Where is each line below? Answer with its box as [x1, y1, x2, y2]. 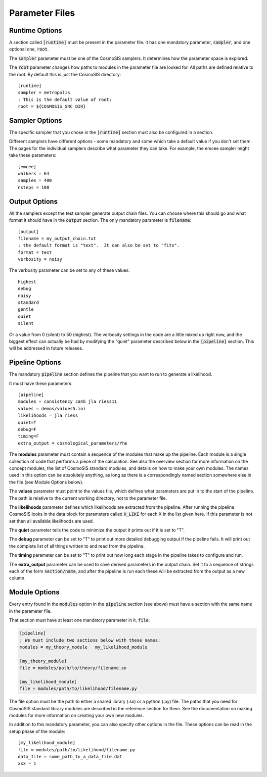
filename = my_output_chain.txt [18, 236, 96, 241]
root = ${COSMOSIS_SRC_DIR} [18, 104, 86, 109]
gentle [18, 307, 34, 312]
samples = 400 [18, 178, 52, 183]
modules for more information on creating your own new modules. [9, 713, 144, 718]
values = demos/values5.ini [18, 406, 86, 411]
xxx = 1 [18, 761, 37, 767]
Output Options [9, 197, 58, 205]
